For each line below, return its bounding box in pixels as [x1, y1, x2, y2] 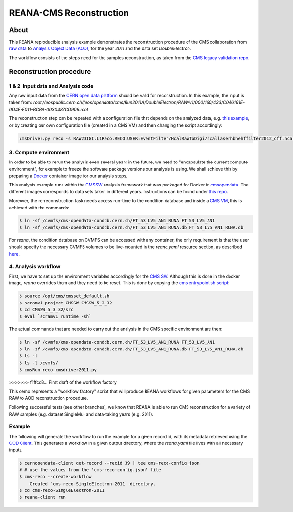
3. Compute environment [9, 149, 70, 156]
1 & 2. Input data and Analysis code [9, 82, 94, 89]
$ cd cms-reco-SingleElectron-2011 [19, 488, 105, 493]
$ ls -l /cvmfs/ [19, 360, 59, 366]
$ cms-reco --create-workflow [19, 474, 92, 480]
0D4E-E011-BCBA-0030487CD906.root [9, 106, 89, 112]
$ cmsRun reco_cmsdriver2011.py [19, 367, 97, 372]
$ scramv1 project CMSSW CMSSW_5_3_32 [19, 300, 112, 305]
